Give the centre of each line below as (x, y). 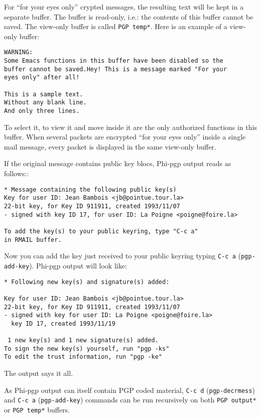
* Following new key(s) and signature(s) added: (87, 282)
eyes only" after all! (42, 78)
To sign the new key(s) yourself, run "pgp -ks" (87, 349)
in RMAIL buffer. (33, 240)
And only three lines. (42, 111)
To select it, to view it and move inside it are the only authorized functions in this (130, 127)
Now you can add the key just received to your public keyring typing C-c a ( (122, 256)
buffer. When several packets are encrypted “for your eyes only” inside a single (125, 137)
